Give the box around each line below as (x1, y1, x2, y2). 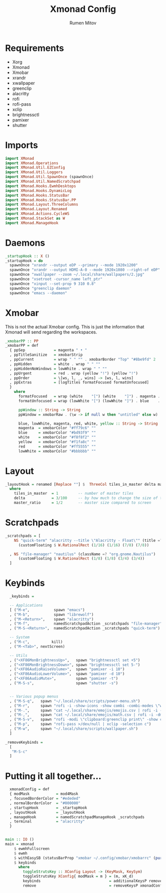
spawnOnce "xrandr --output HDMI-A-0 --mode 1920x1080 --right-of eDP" (9, 267, 161, 272)
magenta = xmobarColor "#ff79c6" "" (18, 426, 96, 431)
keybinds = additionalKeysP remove (23, 879, 163, 884)
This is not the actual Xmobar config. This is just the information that (5, 323, 145, 329)
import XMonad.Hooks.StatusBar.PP (5, 197, 77, 202)
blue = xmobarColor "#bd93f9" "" (18, 430, 96, 435)
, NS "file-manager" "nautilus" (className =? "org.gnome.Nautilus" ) (9, 552, 156, 557)
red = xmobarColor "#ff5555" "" (18, 444, 96, 449)
